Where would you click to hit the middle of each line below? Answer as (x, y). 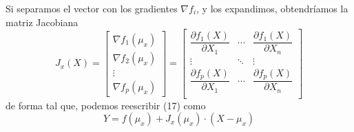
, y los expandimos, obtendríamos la (272, 8)
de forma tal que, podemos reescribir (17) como (106, 105)
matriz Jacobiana (42, 22)
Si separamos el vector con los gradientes (92, 8)
